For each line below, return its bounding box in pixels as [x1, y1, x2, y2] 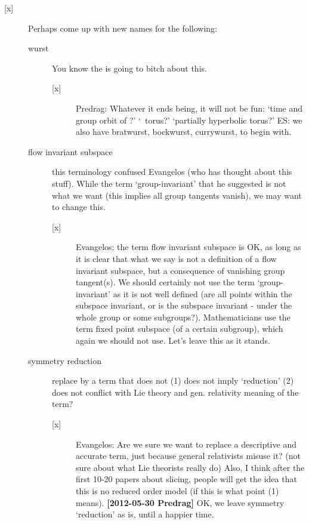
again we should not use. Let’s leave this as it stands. [76, 334, 270, 347]
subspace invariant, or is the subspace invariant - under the [76, 299, 292, 312]
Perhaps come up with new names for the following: [28, 21, 217, 34]
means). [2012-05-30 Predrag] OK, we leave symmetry [76, 496, 285, 508]
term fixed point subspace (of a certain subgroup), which [76, 322, 283, 335]
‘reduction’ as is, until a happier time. [76, 508, 214, 520]
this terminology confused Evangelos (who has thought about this [52, 165, 292, 178]
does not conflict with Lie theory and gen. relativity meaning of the [52, 386, 299, 398]
